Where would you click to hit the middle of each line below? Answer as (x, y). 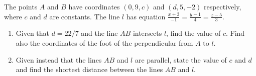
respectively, (222, 6)
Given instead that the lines (59, 59)
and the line (99, 33)
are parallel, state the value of (181, 59)
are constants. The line (85, 16)
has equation (146, 16)
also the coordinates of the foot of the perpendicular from (104, 43)
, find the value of (194, 33)
